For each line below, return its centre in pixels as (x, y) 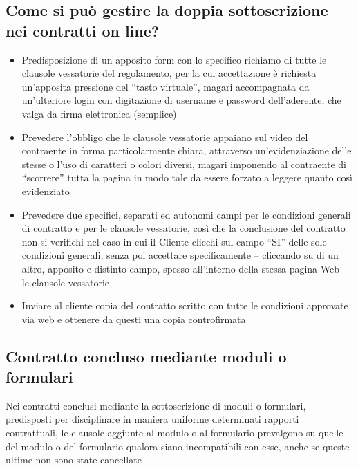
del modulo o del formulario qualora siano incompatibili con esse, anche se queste (178, 446)
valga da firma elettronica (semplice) (99, 113)
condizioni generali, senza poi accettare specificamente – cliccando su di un (180, 255)
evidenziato (46, 191)
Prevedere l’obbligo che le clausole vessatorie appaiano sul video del (165, 137)
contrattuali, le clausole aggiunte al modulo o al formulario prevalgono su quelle (175, 433)
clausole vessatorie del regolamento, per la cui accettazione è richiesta (169, 73)
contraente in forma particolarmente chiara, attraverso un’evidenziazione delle (187, 150)
